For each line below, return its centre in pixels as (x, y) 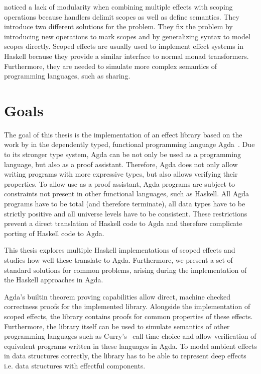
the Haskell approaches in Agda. (54, 280)
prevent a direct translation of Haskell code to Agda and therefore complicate (123, 223)
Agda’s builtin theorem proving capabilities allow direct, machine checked (117, 296)
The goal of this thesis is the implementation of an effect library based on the (123, 134)
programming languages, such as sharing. (67, 76)
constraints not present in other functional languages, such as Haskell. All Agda (126, 194)
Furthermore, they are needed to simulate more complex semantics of (111, 66)
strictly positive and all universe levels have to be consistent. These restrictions (126, 213)
